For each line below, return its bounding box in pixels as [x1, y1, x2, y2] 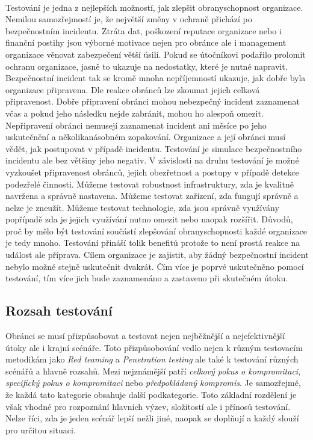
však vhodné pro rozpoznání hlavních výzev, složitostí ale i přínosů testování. [5, 400, 291, 412]
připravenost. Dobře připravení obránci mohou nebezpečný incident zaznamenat [5, 95, 300, 108]
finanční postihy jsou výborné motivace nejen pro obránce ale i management [5, 36, 287, 49]
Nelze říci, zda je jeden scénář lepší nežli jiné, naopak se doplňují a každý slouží [5, 412, 299, 424]
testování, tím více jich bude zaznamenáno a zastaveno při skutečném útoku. [5, 272, 288, 284]
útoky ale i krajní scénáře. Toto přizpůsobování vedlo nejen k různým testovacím [5, 341, 303, 353]
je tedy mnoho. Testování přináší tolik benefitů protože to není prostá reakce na [5, 236, 300, 249]
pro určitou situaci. [5, 423, 76, 436]
